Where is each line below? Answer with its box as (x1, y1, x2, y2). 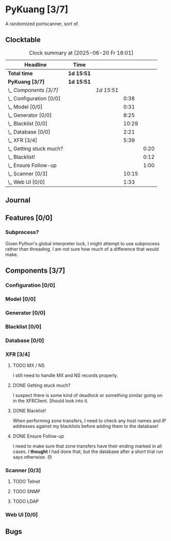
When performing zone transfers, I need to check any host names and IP (12, 418, 166, 424)
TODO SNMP (12, 489, 40, 495)
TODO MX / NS (12, 363, 45, 369)
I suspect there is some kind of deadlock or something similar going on (12, 392, 163, 399)
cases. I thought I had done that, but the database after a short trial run (12, 448, 164, 455)
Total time (8, 69, 33, 77)
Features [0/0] (5, 213, 53, 222)
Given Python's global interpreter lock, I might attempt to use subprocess (5, 240, 160, 246)
